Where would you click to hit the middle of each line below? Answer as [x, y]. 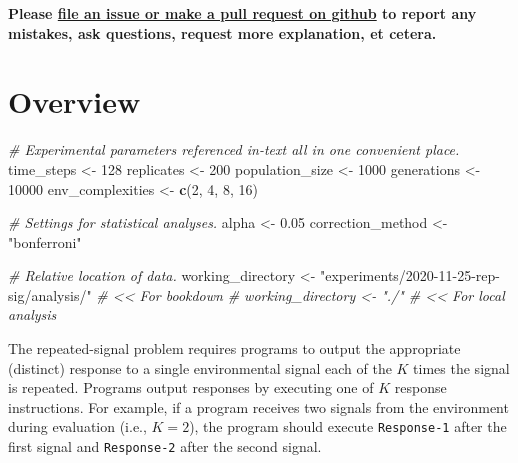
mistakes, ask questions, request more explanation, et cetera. [222, 32]
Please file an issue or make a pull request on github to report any [242, 13]
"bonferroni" [45, 241]
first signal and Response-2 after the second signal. [165, 446]
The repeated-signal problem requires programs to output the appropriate [234, 348]
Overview [74, 101]
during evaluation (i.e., [77, 426]
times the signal [461, 367]
